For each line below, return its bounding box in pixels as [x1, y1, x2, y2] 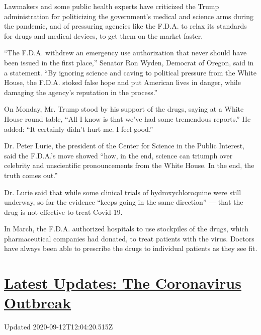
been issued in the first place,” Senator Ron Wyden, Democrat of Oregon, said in [4, 57, 254, 67]
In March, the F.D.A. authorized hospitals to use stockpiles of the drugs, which [4, 223, 248, 234]
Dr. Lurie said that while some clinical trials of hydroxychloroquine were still [4, 187, 241, 197]
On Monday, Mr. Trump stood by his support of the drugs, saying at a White [4, 104, 244, 114]
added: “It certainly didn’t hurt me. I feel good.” [4, 123, 153, 134]
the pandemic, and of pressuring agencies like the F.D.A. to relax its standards [4, 21, 247, 31]
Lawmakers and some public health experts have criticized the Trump [4, 1, 219, 11]
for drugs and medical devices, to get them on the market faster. [4, 30, 203, 41]
